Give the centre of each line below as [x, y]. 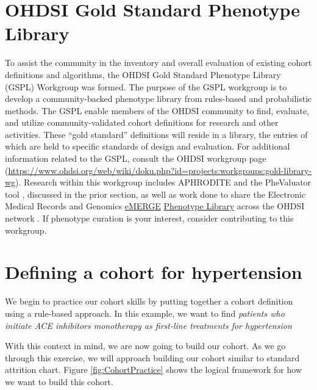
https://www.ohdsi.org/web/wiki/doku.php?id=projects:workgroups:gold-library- [160, 170]
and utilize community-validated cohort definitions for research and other [142, 122]
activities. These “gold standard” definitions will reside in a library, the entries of [156, 134]
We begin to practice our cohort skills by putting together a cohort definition [149, 301]
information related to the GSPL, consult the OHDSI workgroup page [136, 158]
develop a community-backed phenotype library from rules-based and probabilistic [158, 99]
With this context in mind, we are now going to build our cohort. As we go [145, 346]
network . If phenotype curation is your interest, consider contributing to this [149, 218]
